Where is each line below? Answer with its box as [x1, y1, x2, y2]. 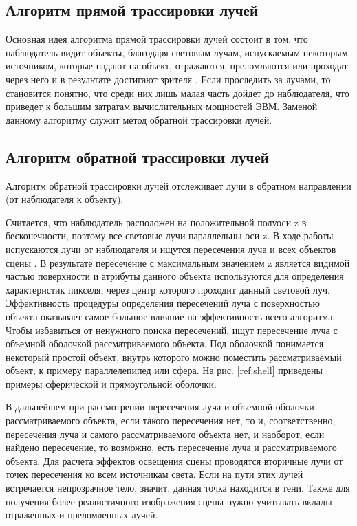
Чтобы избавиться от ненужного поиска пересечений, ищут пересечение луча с [6, 322, 338, 337]
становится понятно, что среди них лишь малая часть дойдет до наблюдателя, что [6, 85, 349, 100]
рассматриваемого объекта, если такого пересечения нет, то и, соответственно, [6, 413, 336, 428]
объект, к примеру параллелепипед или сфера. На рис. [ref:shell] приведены [6, 363, 323, 377]
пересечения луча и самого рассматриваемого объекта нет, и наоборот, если [6, 426, 325, 441]
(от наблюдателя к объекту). [6, 192, 124, 206]
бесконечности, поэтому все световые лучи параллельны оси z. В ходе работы [6, 228, 334, 243]
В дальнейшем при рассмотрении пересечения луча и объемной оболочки [6, 399, 314, 414]
